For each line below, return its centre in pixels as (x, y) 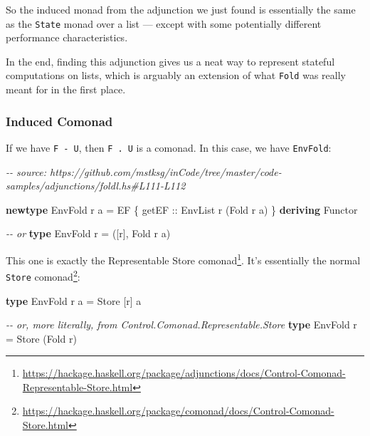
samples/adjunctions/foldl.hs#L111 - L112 (96, 186)
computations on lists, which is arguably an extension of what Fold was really (176, 75)
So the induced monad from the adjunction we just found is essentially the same (181, 9)
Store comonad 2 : (43, 275)
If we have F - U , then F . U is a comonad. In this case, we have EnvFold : (169, 147)
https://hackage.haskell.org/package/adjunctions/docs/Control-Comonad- (184, 373)
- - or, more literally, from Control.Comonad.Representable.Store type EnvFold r (181, 325)
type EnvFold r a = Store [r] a (74, 300)
